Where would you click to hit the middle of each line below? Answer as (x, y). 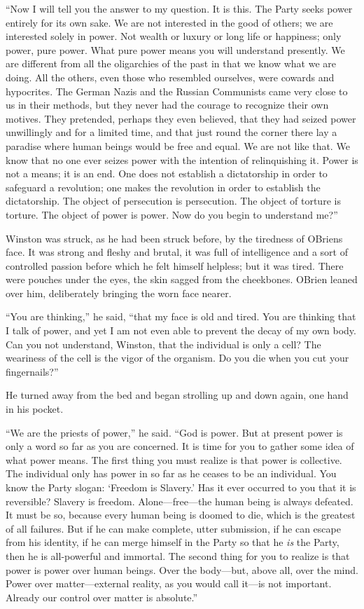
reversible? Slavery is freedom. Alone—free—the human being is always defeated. (180, 501)
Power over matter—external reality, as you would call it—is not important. (169, 583)
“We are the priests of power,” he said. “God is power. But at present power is (174, 432)
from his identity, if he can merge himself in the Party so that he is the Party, (173, 542)
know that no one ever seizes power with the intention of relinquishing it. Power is (182, 159)
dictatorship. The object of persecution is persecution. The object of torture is (173, 201)
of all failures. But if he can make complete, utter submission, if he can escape (173, 528)
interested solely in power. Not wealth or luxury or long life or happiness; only (174, 36)
